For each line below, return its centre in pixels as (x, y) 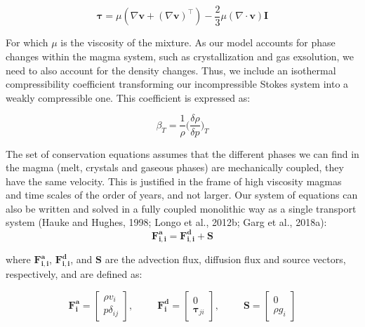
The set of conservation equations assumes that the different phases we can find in (182, 153)
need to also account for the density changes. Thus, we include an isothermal (171, 70)
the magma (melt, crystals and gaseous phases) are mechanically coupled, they (175, 167)
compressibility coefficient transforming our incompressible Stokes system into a (177, 84)
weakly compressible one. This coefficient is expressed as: (128, 97)
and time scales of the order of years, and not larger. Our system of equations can (182, 195)
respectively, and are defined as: (74, 274)
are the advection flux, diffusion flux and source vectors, (225, 259)
